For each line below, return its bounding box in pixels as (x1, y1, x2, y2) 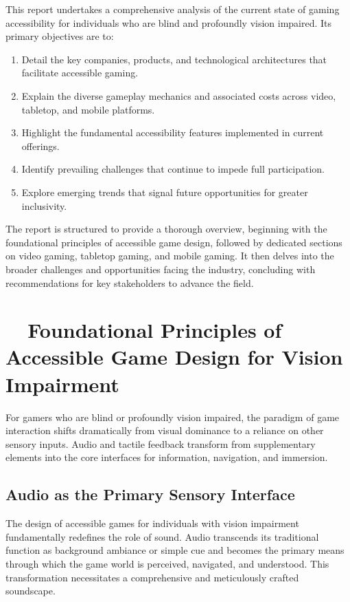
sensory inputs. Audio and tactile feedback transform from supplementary (5, 436, 316, 451)
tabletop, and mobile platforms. (21, 102, 155, 116)
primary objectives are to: (5, 29, 114, 43)
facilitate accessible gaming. (21, 65, 139, 80)
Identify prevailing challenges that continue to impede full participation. (21, 162, 325, 176)
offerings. (21, 138, 60, 153)
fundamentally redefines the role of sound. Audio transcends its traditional (5, 529, 319, 544)
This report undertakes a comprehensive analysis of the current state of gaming (5, 2, 340, 16)
